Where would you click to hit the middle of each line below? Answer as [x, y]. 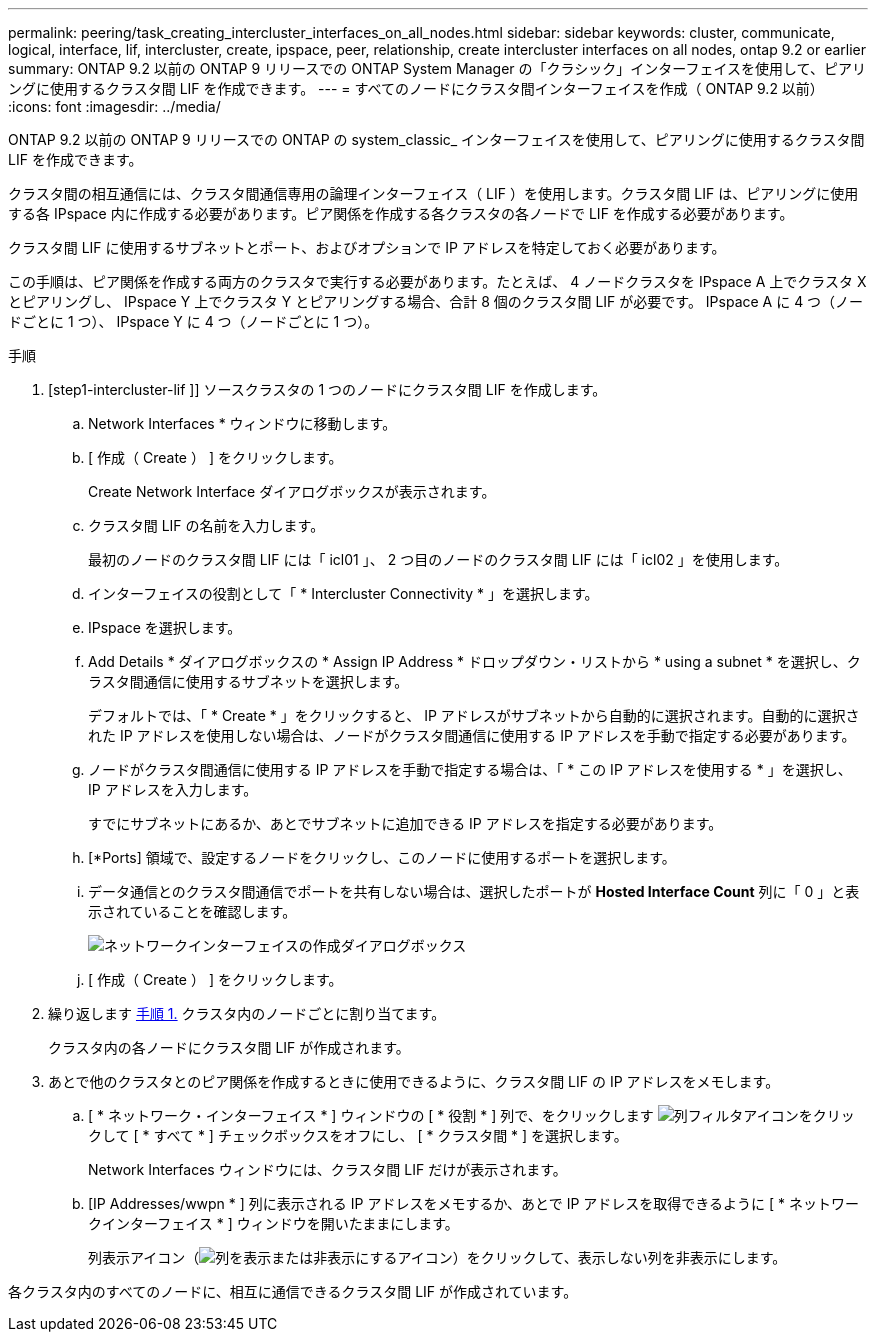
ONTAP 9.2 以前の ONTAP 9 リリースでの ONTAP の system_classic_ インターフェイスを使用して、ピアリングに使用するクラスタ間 [436, 139]
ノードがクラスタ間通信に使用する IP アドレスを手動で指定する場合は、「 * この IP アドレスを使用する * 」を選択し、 [470, 769]
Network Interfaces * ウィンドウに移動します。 [242, 423]
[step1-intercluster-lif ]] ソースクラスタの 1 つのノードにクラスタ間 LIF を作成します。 [327, 389]
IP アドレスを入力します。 [173, 789]
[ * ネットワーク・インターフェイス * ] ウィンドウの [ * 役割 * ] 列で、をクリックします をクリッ [471, 1115]
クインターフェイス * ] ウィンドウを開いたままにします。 [273, 1223]
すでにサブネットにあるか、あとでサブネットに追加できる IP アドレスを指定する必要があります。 [405, 823]
